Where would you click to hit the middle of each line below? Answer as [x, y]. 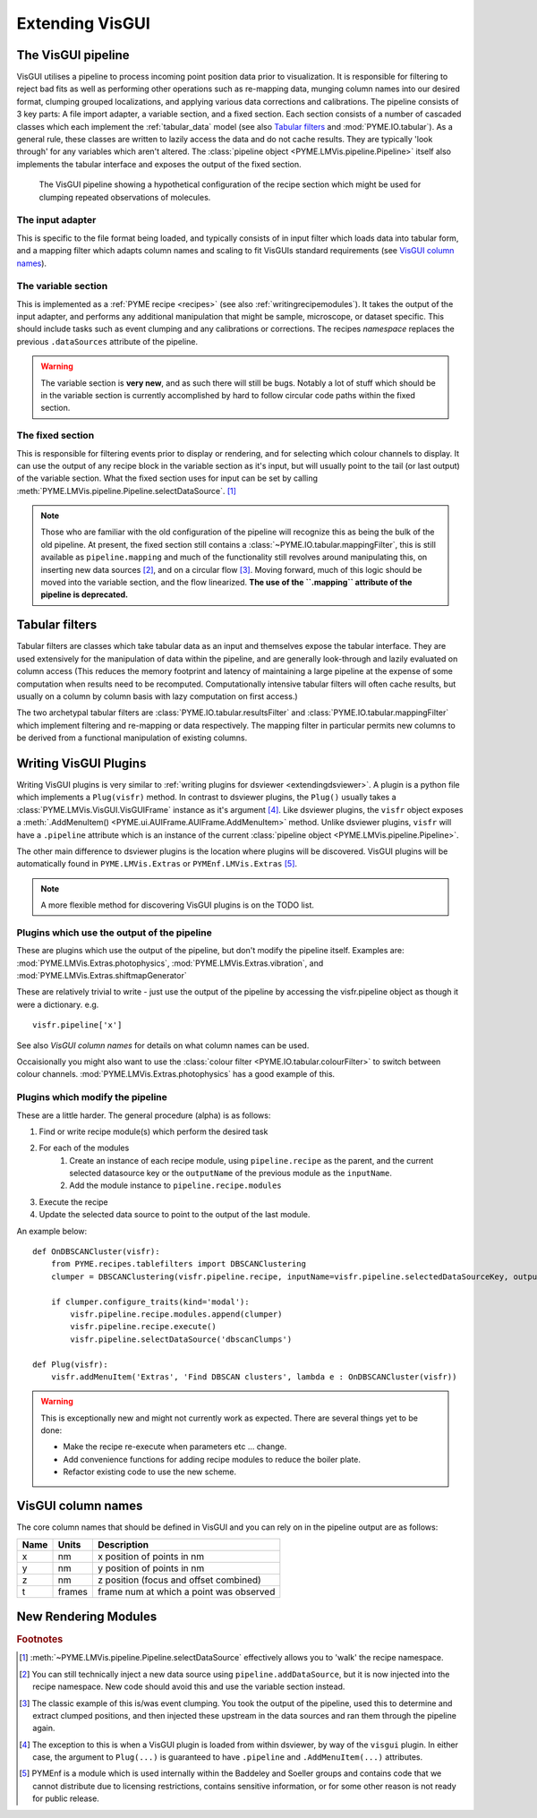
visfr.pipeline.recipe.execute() [143, 1327]
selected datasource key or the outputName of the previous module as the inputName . [231, 1174]
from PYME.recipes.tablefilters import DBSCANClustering [178, 1264]
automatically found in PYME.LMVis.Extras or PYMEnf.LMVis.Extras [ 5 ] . [157, 864]
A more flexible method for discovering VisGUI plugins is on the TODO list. [178, 905]
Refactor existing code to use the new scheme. [150, 1472]
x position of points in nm [151, 1556]
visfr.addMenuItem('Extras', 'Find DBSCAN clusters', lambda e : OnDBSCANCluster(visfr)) [254, 1377]
